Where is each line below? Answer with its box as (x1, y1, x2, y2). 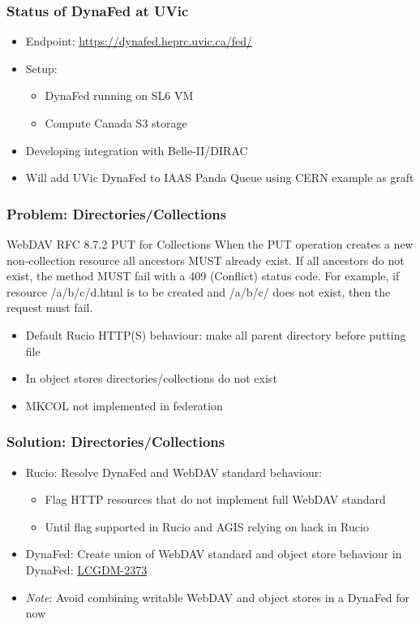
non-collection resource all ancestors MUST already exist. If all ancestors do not (6, 251, 405, 268)
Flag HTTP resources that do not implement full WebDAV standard (45, 491, 386, 508)
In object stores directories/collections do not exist (25, 370, 277, 387)
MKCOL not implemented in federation (25, 396, 223, 414)
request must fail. (6, 299, 93, 316)
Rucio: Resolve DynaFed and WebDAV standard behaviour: (25, 463, 323, 480)
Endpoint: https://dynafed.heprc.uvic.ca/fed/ (25, 32, 253, 50)
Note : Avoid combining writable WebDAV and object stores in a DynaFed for (25, 588, 410, 605)
